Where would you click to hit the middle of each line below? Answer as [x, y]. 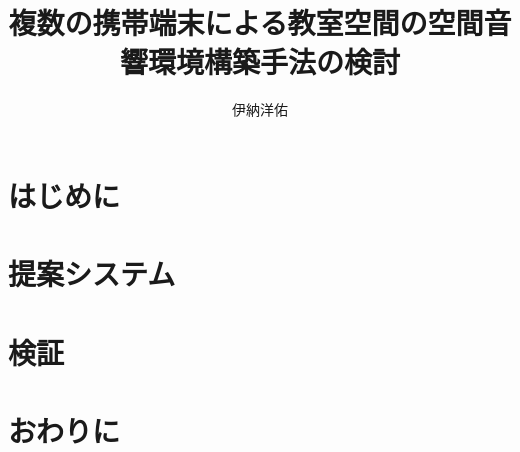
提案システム [92, 273]
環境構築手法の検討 [273, 61]
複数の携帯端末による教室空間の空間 [246, 22]
